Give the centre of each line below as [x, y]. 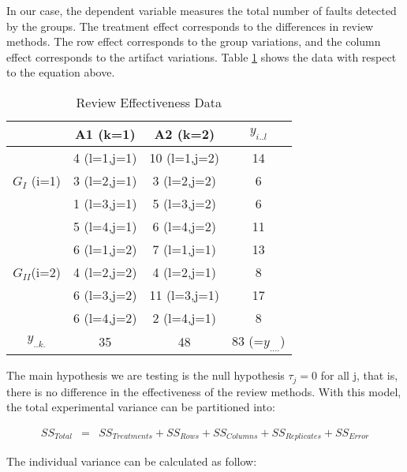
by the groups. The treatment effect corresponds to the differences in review [190, 26]
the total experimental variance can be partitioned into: [141, 407]
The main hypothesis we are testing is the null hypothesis [146, 375]
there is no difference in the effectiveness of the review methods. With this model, [204, 391]
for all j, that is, [359, 375]
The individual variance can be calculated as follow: [132, 461]
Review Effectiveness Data [149, 102]
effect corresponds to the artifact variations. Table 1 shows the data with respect [202, 56]
